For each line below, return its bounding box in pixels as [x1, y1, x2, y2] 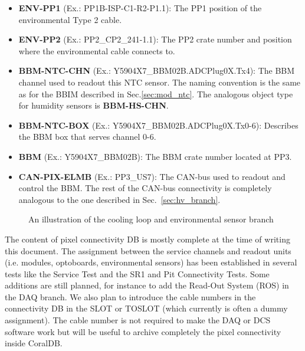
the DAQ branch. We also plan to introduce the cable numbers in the [5, 290, 256, 303]
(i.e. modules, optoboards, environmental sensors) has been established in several [5, 256, 297, 268]
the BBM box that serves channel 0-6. [18, 130, 156, 143]
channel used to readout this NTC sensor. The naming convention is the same [18, 76, 301, 88]
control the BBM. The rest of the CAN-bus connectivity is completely [18, 182, 272, 194]
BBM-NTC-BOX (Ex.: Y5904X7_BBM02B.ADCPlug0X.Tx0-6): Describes [18, 119, 299, 131]
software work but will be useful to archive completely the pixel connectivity [5, 325, 281, 337]
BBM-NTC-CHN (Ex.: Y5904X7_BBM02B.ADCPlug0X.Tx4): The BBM [18, 64, 295, 77]
